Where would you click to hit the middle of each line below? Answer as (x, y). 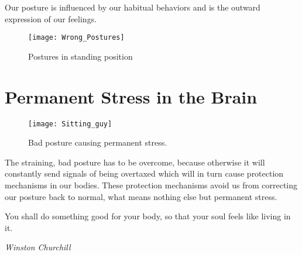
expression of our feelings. (51, 18)
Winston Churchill (38, 247)
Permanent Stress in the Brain (131, 96)
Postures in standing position (80, 56)
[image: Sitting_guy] (70, 124)
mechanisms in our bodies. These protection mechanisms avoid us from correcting (151, 185)
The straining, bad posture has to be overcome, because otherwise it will (135, 162)
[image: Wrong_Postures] (76, 38)
